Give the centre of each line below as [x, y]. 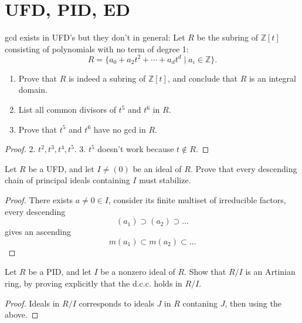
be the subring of [228, 37]
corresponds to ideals [116, 303]
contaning [200, 303]
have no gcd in [120, 129]
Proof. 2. [20, 149]
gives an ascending [38, 232]
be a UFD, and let [61, 168]
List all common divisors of [67, 109]
